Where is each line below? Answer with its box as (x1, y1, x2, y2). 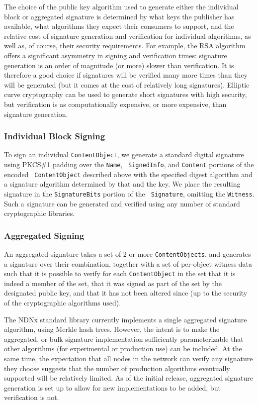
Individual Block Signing (4, 130, 105, 142)
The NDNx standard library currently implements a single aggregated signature (4, 314, 247, 324)
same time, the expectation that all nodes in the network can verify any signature (4, 353, 253, 364)
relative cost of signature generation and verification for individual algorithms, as (4, 30, 251, 41)
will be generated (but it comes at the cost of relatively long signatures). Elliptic (4, 79, 250, 90)
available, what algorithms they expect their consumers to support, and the (4, 21, 234, 31)
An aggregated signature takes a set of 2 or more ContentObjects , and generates (4, 248, 251, 259)
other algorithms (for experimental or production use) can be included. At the (4, 343, 242, 354)
